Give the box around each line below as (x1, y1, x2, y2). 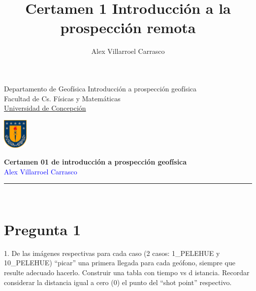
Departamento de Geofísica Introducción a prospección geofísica (4, 83, 197, 93)
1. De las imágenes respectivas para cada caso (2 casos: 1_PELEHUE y (4, 248, 220, 258)
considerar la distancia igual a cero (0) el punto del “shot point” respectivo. (4, 277, 232, 287)
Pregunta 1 (4, 219, 81, 239)
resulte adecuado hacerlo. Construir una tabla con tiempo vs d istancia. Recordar (4, 267, 250, 278)
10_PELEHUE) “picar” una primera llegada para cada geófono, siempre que (4, 257, 235, 268)
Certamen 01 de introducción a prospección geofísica (4, 156, 187, 166)
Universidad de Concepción (4, 103, 86, 113)
